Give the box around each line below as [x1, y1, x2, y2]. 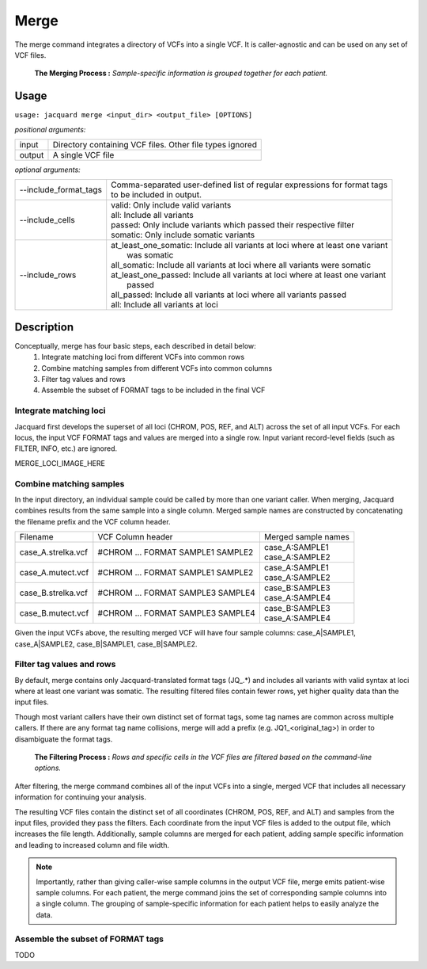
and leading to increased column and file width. [14, 840, 170, 849]
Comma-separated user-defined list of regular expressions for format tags [111, 179, 387, 190]
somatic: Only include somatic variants [111, 230, 255, 241]
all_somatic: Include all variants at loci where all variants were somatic [111, 260, 372, 271]
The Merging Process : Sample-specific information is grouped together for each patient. [34, 68, 328, 78]
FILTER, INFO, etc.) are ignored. [14, 444, 118, 453]
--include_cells [19, 215, 75, 226]
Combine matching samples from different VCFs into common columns [41, 363, 273, 372]
